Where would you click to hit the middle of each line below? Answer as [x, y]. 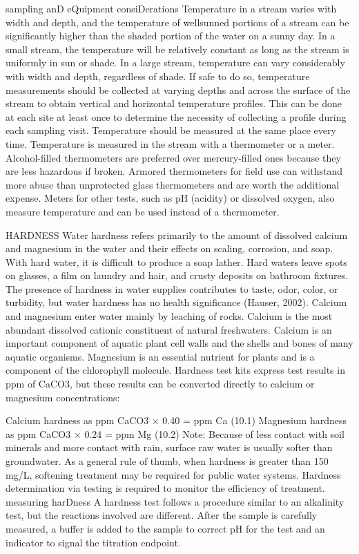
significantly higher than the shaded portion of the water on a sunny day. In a [171, 36]
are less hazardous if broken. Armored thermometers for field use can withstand [174, 171]
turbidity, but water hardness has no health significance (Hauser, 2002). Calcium [176, 302]
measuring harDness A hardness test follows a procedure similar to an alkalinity [175, 501]
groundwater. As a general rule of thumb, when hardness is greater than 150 [167, 461]
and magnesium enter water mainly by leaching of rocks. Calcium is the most [169, 316]
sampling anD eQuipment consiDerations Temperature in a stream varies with [171, 8]
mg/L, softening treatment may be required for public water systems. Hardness [173, 474]
